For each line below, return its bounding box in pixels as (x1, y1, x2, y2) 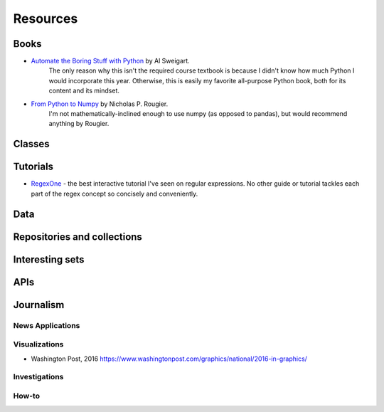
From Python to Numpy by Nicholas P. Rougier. (31, 100, 169, 108)
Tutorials (13, 161, 53, 173)
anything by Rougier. (48, 120, 110, 128)
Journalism (13, 299, 65, 311)
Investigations (13, 372, 64, 382)
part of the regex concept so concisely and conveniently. (31, 189, 198, 198)
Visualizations (13, 339, 64, 349)
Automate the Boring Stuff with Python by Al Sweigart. (31, 57, 190, 65)
